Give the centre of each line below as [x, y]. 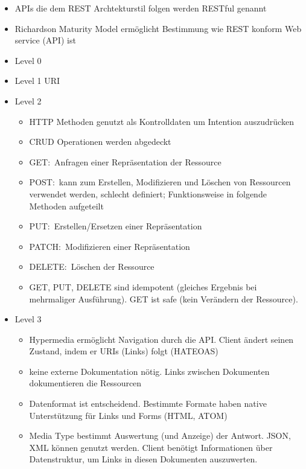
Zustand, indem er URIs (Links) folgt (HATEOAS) [124, 351]
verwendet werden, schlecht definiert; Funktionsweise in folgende [148, 193]
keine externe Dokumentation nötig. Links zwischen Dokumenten [149, 371]
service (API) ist [45, 40]
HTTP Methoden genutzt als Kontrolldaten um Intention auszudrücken [161, 121]
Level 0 [28, 60]
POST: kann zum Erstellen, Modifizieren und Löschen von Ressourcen [160, 182]
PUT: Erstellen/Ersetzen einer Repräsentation [116, 226]
